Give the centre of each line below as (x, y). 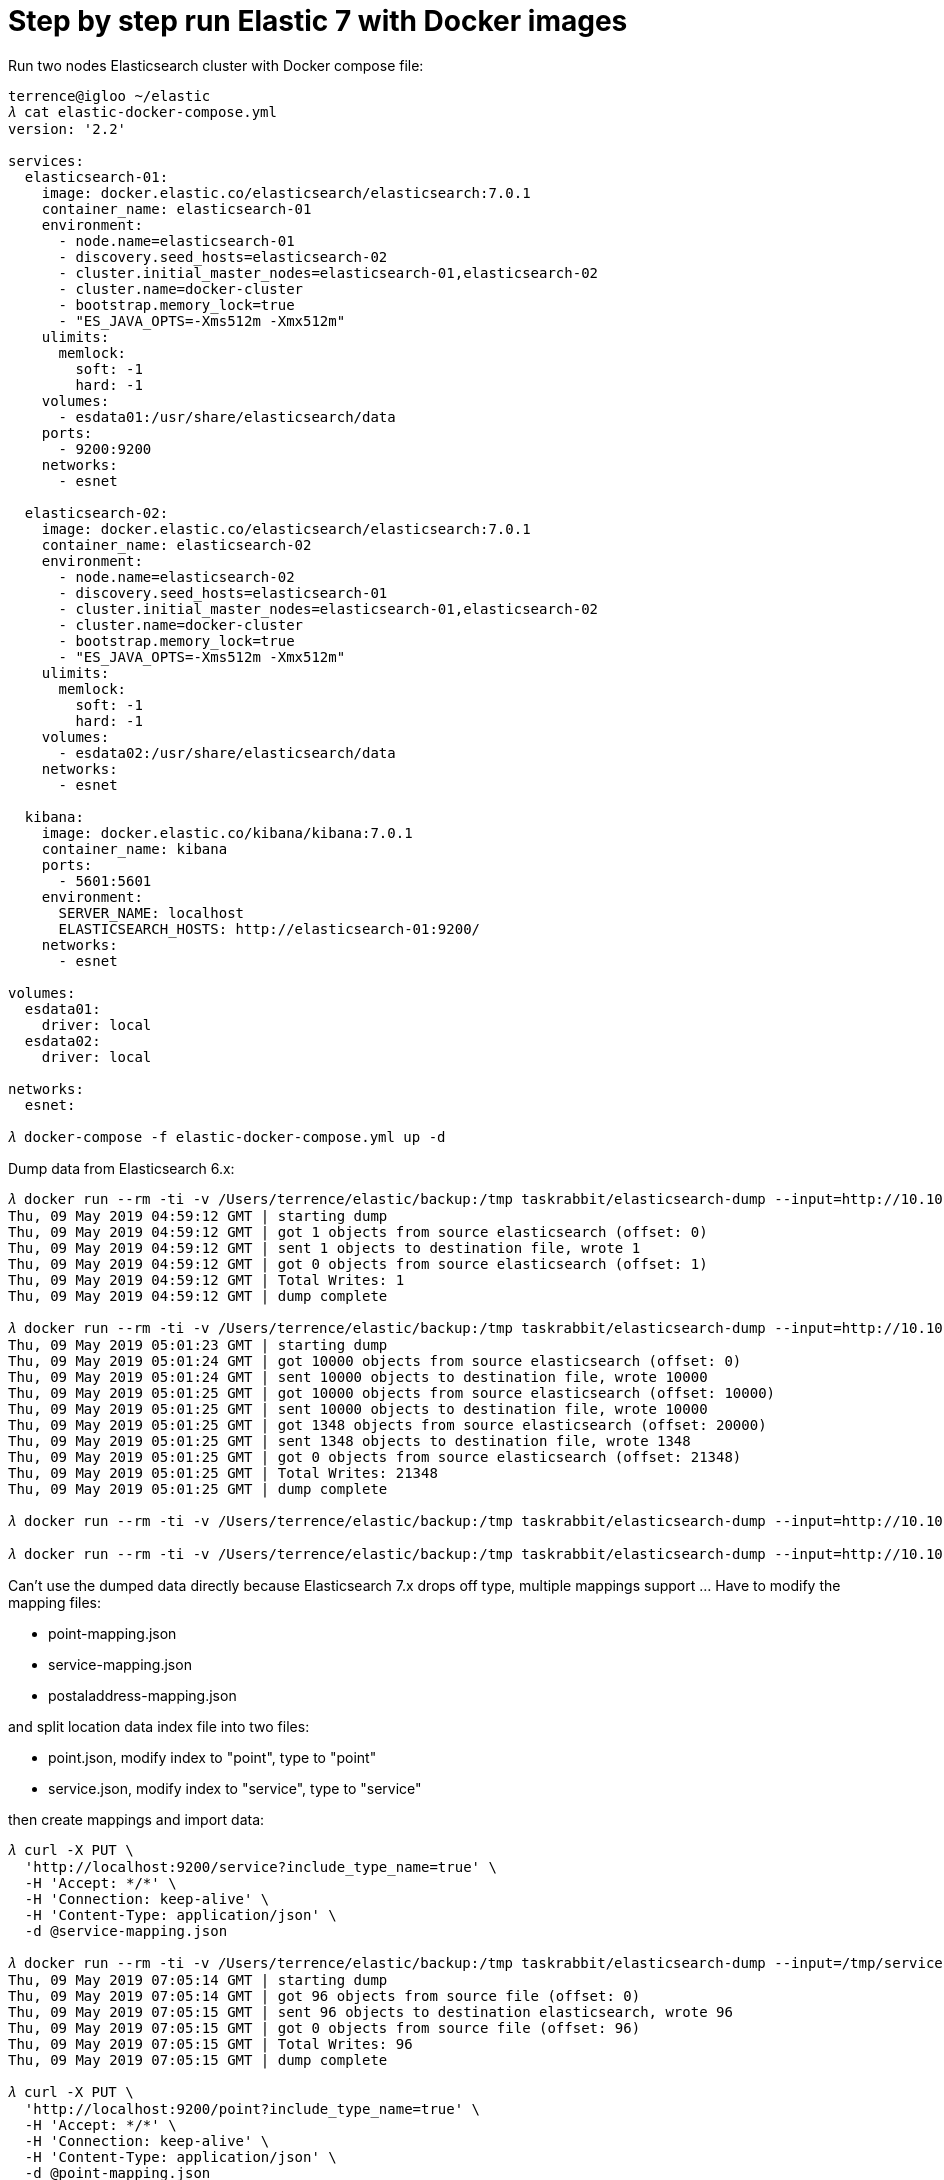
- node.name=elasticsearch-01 (176, 240)
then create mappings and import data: (136, 1819)
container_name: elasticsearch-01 (176, 208)
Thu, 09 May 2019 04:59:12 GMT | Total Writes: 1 (206, 1279)
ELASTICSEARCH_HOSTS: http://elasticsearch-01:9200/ (269, 928)
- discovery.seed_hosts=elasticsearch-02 (223, 256)
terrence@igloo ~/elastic (109, 95)
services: (46, 160)
